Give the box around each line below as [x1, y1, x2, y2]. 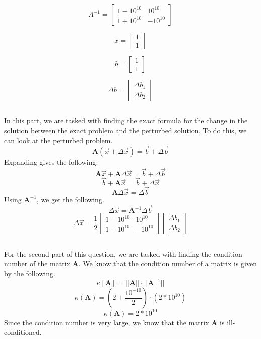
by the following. [4, 268, 55, 279]
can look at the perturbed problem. [4, 135, 113, 145]
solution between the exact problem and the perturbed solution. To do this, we [4, 125, 247, 135]
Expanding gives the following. [4, 157, 98, 167]
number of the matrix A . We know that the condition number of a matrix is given [4, 258, 257, 269]
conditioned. [4, 327, 42, 337]
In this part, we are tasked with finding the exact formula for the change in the [4, 115, 248, 126]
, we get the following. [36, 194, 104, 204]
